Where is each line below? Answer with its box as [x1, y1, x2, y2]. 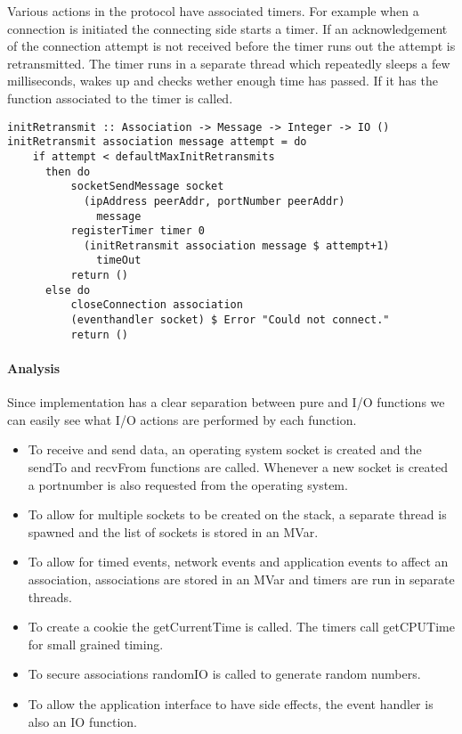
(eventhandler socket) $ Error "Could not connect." [70, 314, 390, 327]
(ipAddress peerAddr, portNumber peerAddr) [83, 194, 345, 208]
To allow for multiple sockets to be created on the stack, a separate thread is [28, 505, 447, 524]
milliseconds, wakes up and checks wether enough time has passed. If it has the [7, 71, 438, 90]
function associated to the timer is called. [7, 88, 233, 107]
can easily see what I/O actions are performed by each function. [7, 410, 357, 428]
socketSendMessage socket [70, 180, 224, 193]
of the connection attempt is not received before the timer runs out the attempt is [7, 37, 456, 55]
